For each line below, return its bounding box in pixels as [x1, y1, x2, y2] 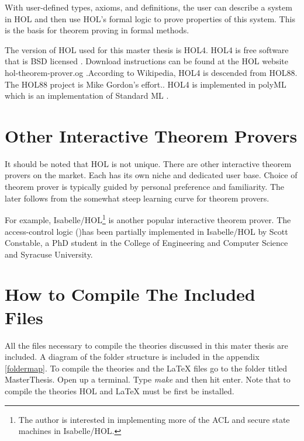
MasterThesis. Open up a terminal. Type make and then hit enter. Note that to [5, 373, 291, 386]
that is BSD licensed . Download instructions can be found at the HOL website [5, 55, 288, 67]
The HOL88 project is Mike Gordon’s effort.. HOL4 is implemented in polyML [5, 78, 286, 90]
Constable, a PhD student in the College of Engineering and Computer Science [5, 237, 288, 249]
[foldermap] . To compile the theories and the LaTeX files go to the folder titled [5, 362, 288, 374]
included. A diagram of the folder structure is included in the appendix [5, 350, 260, 363]
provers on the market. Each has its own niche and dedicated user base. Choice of [5, 169, 298, 181]
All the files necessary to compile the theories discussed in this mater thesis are [5, 339, 288, 351]
